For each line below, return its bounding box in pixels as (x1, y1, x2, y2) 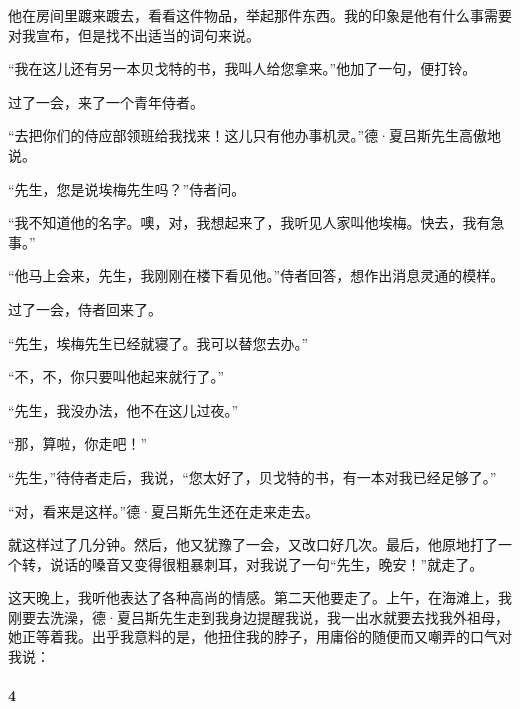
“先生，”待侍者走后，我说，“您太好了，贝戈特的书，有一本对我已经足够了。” (8, 466, 497, 487)
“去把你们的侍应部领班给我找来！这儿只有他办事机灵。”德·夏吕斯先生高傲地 (8, 125, 502, 146)
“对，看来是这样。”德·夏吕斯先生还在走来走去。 (8, 500, 320, 521)
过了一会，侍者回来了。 (8, 298, 162, 319)
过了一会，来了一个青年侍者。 (8, 91, 204, 112)
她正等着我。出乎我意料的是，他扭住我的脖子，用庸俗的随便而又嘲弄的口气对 (8, 626, 512, 647)
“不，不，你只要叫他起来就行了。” (8, 366, 225, 387)
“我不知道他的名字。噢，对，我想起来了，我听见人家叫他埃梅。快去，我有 (8, 212, 491, 233)
